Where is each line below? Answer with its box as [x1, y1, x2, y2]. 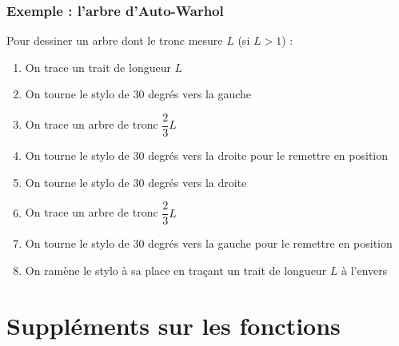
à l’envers [341, 261, 388, 278]
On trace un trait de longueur [25, 58, 171, 75]
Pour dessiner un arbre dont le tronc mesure [6, 32, 223, 49]
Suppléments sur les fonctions [6, 308, 341, 341]
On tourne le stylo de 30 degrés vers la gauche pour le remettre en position [25, 235, 393, 252]
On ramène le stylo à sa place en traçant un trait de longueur [25, 261, 327, 278]
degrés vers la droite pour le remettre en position [148, 147, 389, 164]
